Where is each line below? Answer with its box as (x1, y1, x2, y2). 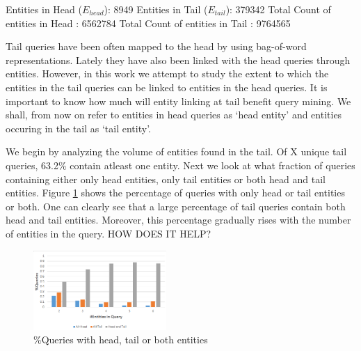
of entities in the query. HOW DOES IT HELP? (6, 226, 211, 240)
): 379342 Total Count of (225, 2, 331, 16)
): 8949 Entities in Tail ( (104, 2, 208, 16)
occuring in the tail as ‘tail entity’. (6, 120, 151, 135)
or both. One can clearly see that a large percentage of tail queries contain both (6, 198, 346, 213)
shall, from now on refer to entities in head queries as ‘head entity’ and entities (6, 107, 342, 122)
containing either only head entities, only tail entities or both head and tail (6, 171, 326, 186)
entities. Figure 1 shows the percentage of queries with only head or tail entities (6, 185, 345, 200)
